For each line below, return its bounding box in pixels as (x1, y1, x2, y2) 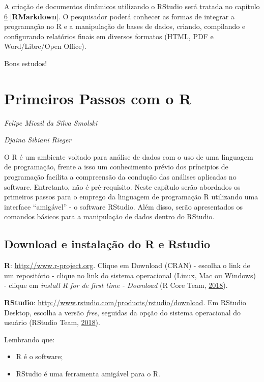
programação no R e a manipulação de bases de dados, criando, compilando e (4, 21, 246, 32)
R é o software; (16, 351, 63, 362)
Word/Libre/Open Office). (4, 41, 86, 51)
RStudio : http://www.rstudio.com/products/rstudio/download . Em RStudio (4, 297, 246, 308)
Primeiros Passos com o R (4, 87, 192, 108)
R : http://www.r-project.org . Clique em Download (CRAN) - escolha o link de (4, 260, 250, 271)
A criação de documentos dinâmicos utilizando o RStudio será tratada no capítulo (4, 1, 260, 11)
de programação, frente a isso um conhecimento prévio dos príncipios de (4, 161, 228, 172)
